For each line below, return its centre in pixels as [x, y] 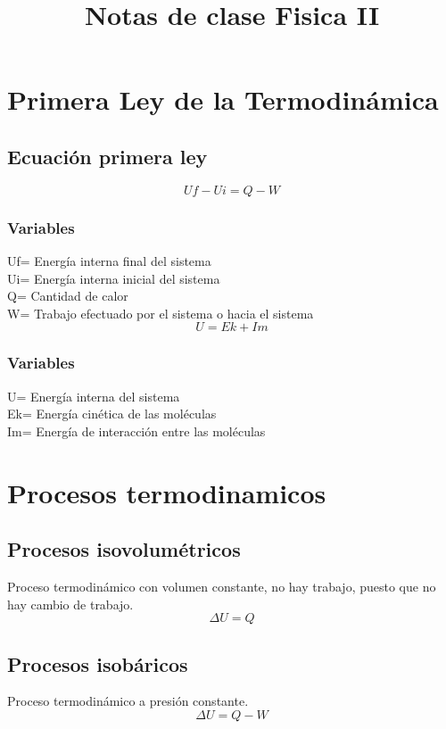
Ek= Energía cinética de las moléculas [112, 414]
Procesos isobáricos [98, 663]
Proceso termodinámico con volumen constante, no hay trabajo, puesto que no [222, 586]
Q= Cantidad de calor [68, 296]
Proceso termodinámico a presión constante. [128, 701]
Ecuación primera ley [107, 156]
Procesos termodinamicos [167, 492]
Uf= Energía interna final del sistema [109, 260]
